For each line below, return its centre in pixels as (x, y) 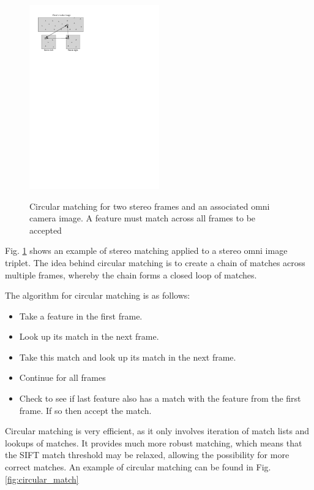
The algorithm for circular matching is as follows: (98, 295)
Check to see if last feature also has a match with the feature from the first (160, 398)
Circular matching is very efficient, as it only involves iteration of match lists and (157, 431)
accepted (46, 230)
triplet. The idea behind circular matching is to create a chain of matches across (155, 262)
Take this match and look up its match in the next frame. (128, 357)
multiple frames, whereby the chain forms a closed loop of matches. (131, 274)
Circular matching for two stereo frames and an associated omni (150, 206)
